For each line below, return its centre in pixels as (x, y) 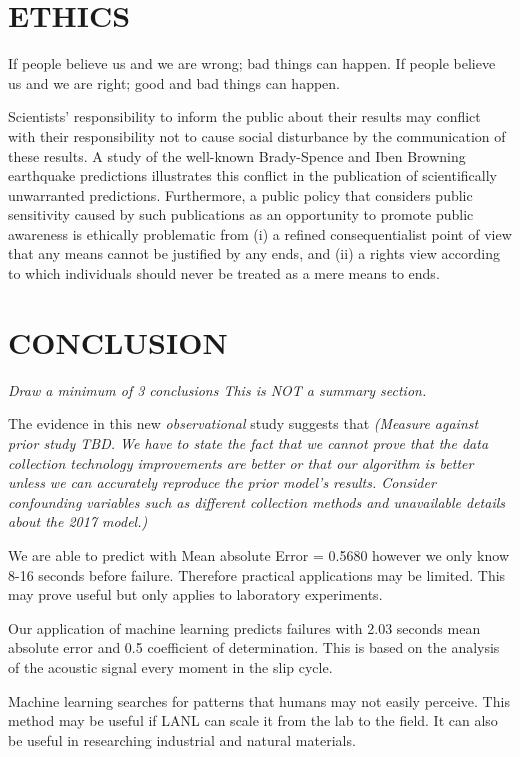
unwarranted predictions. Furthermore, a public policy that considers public (240, 194)
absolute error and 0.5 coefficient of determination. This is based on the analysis (254, 647)
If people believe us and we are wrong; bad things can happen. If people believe (252, 63)
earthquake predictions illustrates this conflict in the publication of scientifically (252, 175)
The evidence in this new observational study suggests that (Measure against (243, 423)
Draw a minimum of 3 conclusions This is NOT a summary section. (217, 389)
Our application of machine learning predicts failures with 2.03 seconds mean (244, 627)
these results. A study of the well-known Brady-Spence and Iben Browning (237, 155)
